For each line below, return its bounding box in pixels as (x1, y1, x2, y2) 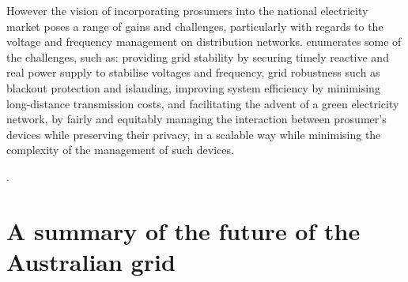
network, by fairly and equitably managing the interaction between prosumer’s (6, 111, 387, 127)
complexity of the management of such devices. (6, 141, 234, 158)
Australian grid (6, 245, 176, 277)
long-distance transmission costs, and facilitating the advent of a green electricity (6, 95, 399, 111)
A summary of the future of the (6, 214, 361, 246)
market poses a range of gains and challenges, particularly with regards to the (6, 17, 383, 34)
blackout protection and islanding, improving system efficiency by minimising (6, 79, 380, 96)
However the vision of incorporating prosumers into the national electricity (6, 2, 368, 18)
